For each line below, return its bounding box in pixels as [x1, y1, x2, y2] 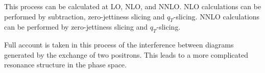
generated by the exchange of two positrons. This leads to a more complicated [4, 49, 248, 60]
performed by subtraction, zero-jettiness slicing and [4, 11, 165, 21]
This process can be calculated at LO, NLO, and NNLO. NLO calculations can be [4, 1, 261, 11]
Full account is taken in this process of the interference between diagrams [4, 39, 234, 50]
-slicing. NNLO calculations [173, 11, 260, 21]
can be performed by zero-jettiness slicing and [4, 21, 148, 32]
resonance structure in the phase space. [4, 59, 127, 70]
